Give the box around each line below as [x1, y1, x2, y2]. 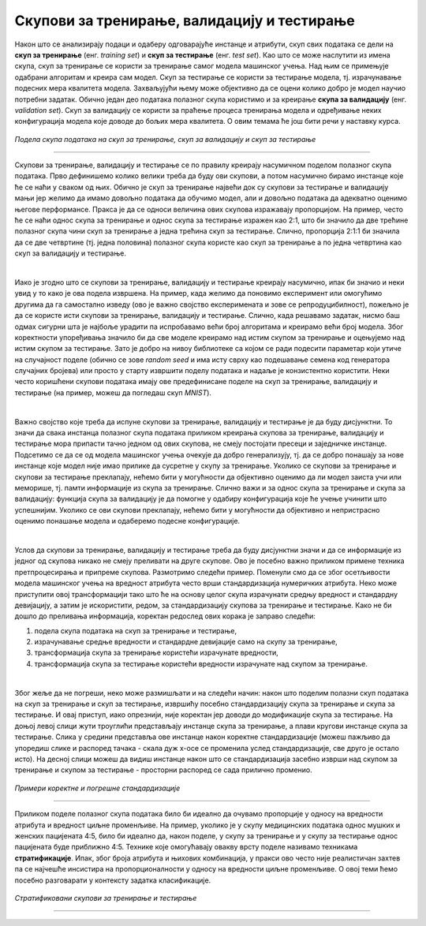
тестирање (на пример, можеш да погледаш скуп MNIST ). [14, 387, 212, 398]
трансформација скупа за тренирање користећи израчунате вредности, [34, 648, 279, 658]
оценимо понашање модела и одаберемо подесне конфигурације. [14, 517, 241, 526]
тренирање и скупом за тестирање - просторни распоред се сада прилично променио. [14, 765, 312, 775]
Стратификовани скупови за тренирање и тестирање [14, 893, 197, 902]
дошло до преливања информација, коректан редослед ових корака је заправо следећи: [14, 611, 316, 621]
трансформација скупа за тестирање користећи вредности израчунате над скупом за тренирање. [34, 659, 368, 668]
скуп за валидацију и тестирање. [14, 248, 126, 258]
